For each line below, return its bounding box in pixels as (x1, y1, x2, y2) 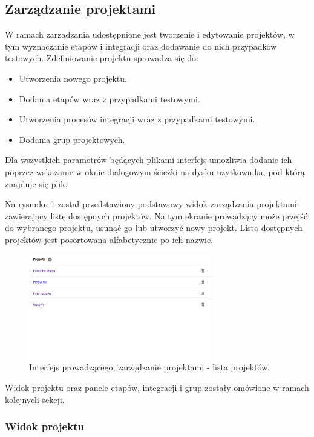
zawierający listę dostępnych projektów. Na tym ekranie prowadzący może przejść (5, 209, 308, 222)
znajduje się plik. (5, 177, 68, 190)
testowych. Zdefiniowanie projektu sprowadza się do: (5, 52, 198, 64)
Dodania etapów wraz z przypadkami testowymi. (19, 92, 200, 105)
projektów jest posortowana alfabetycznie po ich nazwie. (5, 233, 214, 245)
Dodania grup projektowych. (19, 133, 125, 145)
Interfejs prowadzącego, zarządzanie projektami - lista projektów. (29, 361, 270, 373)
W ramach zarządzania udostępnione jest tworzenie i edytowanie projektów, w (5, 28, 295, 41)
